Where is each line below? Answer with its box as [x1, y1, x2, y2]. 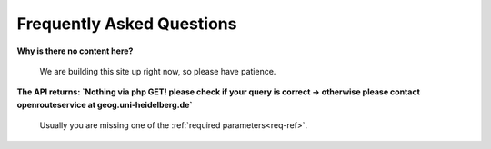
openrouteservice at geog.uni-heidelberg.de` [16, 99, 193, 110]
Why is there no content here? [16, 45, 134, 56]
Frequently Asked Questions [16, 14, 237, 34]
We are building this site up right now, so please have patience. [39, 65, 276, 76]
